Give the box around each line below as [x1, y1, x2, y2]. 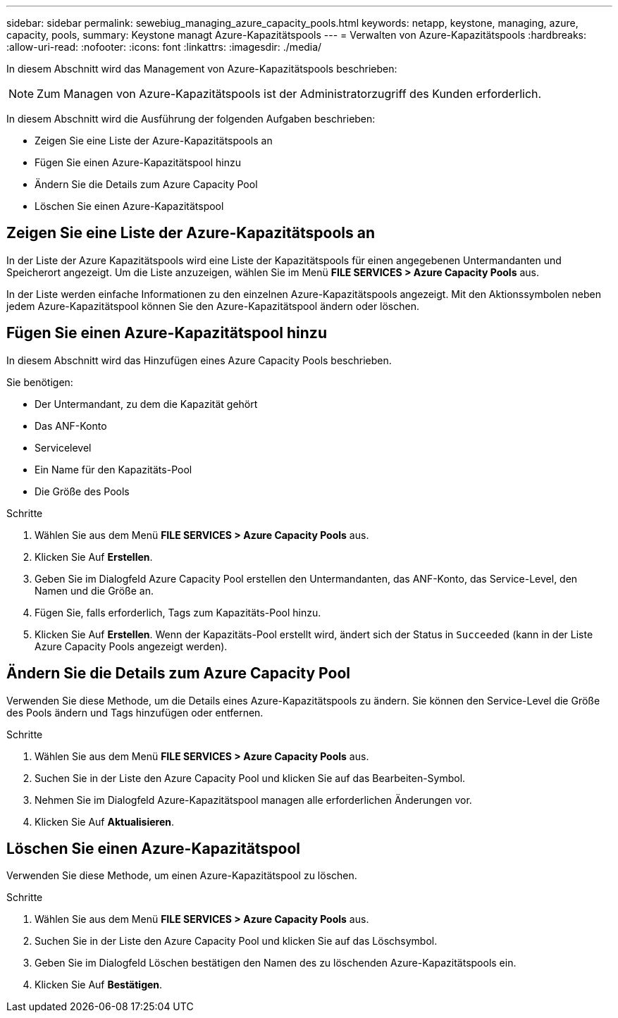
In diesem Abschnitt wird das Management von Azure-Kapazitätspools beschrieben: [6, 63, 397, 75]
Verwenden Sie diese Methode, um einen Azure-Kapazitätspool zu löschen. [6, 869, 357, 882]
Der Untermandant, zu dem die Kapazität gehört [35, 397, 258, 410]
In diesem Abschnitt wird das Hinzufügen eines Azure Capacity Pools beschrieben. [6, 354, 392, 366]
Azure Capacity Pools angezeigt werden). [35, 640, 228, 652]
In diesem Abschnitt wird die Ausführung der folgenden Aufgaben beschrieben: [6, 113, 376, 125]
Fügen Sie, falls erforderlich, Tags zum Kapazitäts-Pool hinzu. [35, 606, 321, 619]
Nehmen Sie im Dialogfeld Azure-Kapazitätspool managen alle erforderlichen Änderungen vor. [35, 793, 472, 806]
